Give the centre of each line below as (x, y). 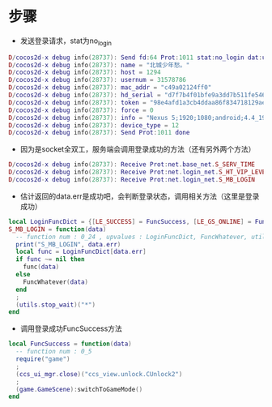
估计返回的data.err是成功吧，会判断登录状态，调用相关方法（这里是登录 (140, 196)
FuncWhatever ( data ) (56, 282)
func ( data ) (41, 267)
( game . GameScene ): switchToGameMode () (79, 389)
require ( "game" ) (43, 359)
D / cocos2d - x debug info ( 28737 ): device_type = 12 (94, 125)
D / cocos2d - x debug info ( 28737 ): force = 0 (81, 110)
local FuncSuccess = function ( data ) (70, 344)
